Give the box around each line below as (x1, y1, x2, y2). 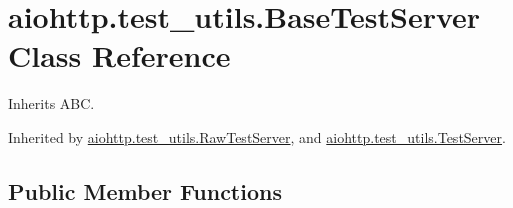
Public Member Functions (8, 175, 282, 206)
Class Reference (8, 35, 231, 76)
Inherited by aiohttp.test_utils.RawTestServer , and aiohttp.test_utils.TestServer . (8, 126, 506, 147)
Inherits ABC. (8, 93, 95, 114)
